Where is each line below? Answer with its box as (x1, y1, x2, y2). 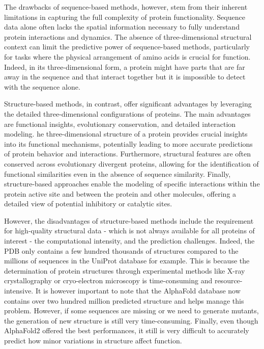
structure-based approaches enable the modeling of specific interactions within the (4, 178, 260, 189)
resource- (214, 275, 243, 286)
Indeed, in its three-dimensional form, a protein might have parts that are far (4, 61, 245, 72)
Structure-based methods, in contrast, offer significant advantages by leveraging (4, 98, 252, 109)
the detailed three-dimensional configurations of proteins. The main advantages (4, 108, 251, 119)
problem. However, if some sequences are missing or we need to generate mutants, (4, 305, 259, 316)
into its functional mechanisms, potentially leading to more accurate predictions (4, 138, 253, 149)
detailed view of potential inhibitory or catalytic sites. (4, 198, 172, 209)
